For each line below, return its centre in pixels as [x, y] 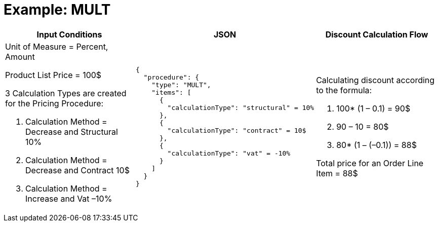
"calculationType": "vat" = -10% [229, 153]
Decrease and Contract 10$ [77, 170]
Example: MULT [57, 10]
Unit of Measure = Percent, [57, 46]
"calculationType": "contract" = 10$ [237, 130]
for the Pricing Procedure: [54, 103]
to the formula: [344, 90]
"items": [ [171, 92]
